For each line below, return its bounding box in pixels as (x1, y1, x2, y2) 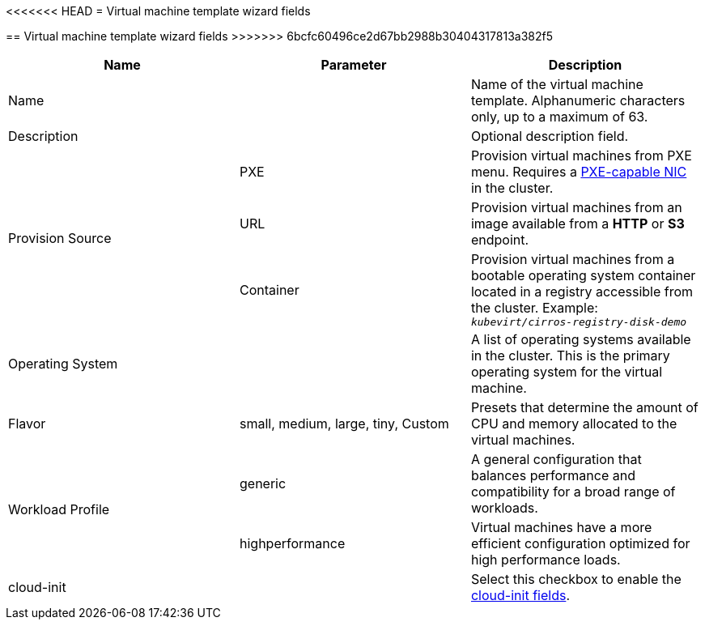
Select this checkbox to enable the (470, 571, 682, 587)
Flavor (8, 415, 46, 432)
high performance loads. (470, 551, 621, 568)
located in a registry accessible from (470, 283, 694, 300)
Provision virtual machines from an (470, 199, 682, 215)
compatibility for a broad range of (470, 483, 676, 500)
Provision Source (8, 229, 112, 246)
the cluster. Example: (470, 300, 598, 316)
